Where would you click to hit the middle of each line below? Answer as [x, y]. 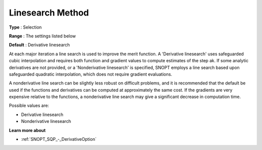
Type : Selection [25, 27]
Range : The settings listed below [42, 36]
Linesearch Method [49, 13]
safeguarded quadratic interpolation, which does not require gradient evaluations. [90, 74]
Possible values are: [29, 106]
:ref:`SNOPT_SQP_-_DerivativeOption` [59, 139]
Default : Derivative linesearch [40, 45]
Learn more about [27, 130]
